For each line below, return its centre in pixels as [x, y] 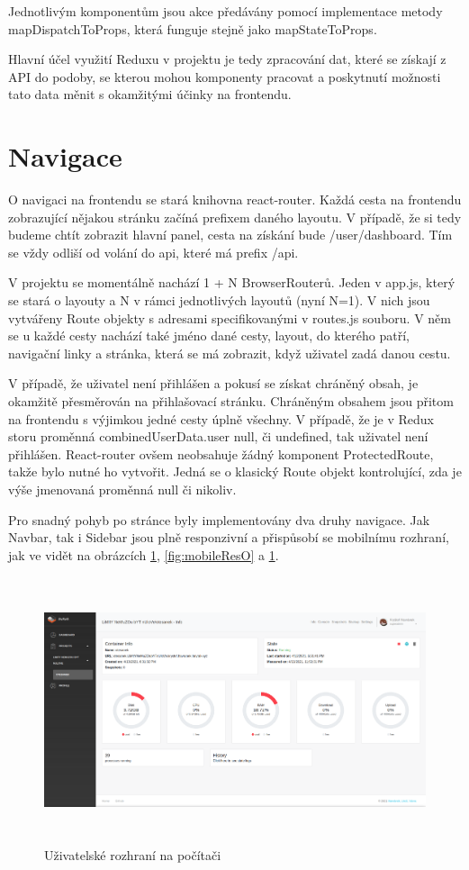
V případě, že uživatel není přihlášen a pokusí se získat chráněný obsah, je [213, 383]
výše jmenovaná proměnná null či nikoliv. [122, 489]
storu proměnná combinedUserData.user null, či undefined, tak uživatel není [218, 436]
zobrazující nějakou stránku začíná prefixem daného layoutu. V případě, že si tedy [235, 217]
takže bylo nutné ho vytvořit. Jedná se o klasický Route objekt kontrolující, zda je [235, 471]
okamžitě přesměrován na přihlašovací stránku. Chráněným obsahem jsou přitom [231, 401]
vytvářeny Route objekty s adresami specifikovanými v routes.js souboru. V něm [230, 317]
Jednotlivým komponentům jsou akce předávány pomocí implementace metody [225, 11]
